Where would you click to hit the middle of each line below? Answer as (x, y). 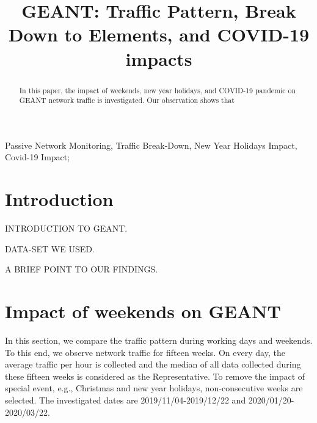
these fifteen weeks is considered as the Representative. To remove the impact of (155, 376)
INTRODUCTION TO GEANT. (66, 228)
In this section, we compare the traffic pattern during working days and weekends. (159, 340)
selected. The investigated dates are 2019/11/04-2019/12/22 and (126, 400)
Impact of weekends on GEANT (143, 311)
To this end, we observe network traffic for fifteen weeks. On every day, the (145, 352)
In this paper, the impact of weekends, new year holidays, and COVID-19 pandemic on (158, 90)
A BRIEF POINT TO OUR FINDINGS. (82, 269)
